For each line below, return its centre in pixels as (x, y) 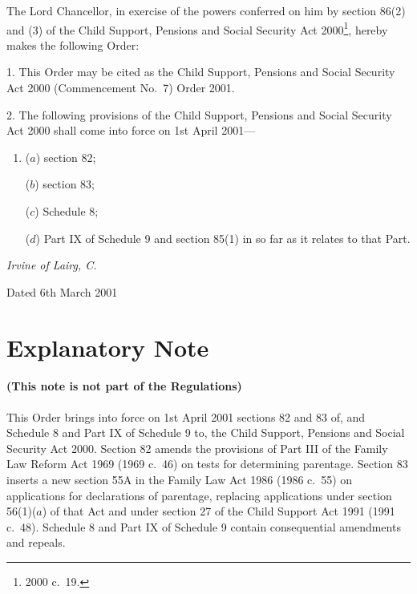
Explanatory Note (108, 347)
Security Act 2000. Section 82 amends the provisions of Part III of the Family (197, 448)
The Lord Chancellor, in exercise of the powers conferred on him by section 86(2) (206, 10)
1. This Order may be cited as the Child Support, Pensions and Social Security (201, 72)
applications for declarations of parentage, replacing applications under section (199, 495)
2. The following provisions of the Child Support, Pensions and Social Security (199, 114)
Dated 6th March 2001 (62, 291)
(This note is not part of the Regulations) (124, 386)
